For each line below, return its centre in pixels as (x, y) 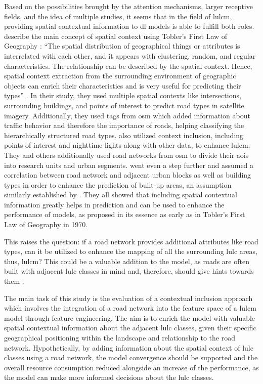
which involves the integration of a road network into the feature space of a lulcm (130, 308)
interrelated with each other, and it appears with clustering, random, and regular (130, 55)
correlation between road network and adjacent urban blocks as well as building (128, 175)
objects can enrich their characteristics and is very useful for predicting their (123, 85)
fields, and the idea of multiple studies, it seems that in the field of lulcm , (118, 16)
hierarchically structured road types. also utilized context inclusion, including (124, 135)
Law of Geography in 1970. (46, 224)
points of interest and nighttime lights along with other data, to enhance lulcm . (127, 145)
